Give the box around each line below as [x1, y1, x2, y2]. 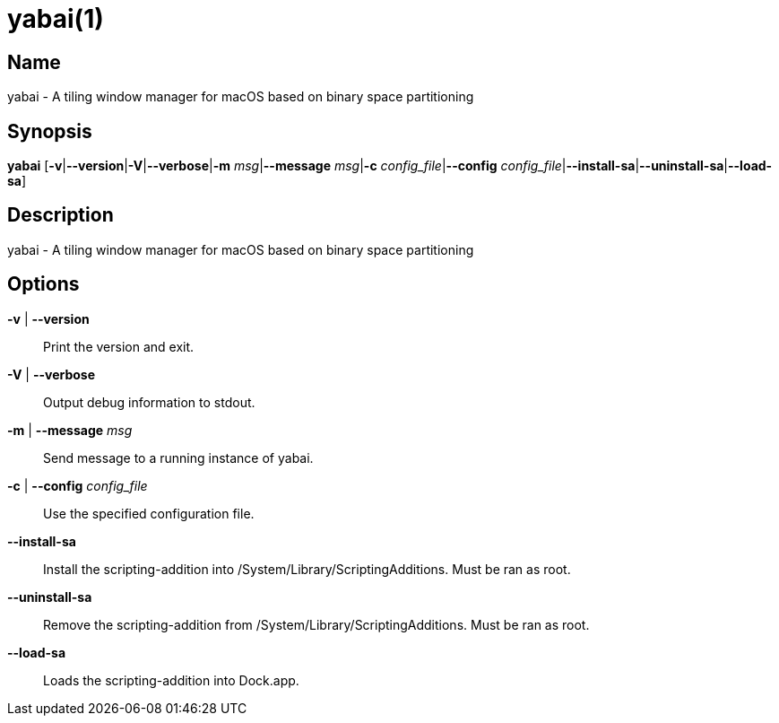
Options [7, 273, 80, 296]
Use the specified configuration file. [43, 505, 255, 521]
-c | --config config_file [7, 477, 148, 493]
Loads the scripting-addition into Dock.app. [43, 672, 299, 688]
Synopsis [7, 119, 92, 143]
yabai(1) [7, 4, 104, 34]
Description [7, 204, 114, 227]
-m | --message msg [7, 422, 133, 438]
